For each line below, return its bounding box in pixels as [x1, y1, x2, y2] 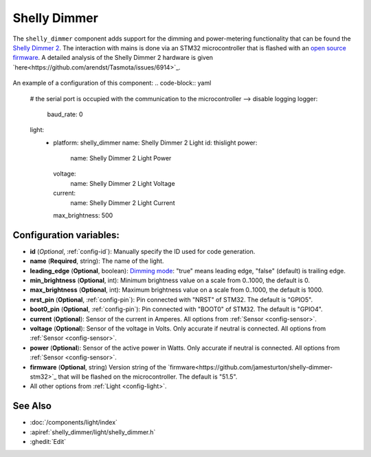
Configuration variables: [12, 229, 120, 241]
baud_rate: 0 [47, 110, 83, 118]
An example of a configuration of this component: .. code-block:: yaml [12, 79, 212, 87]
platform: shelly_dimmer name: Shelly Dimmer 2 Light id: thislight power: [53, 138, 258, 147]
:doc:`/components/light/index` [30, 418, 118, 427]
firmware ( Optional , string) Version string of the [30, 363, 167, 371]
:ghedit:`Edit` [30, 438, 67, 446]
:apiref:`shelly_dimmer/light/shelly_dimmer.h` [30, 427, 156, 436]
